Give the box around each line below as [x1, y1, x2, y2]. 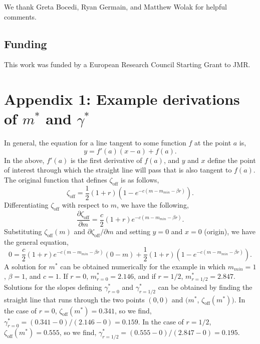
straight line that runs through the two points [4, 294, 145, 304]
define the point [207, 154, 256, 165]
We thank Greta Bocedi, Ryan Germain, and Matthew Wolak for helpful [4, 2, 227, 12]
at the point [194, 137, 231, 148]
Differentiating [4, 200, 49, 210]
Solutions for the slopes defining [4, 281, 102, 292]
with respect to [62, 200, 108, 210]
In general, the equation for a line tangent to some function [4, 137, 186, 148]
